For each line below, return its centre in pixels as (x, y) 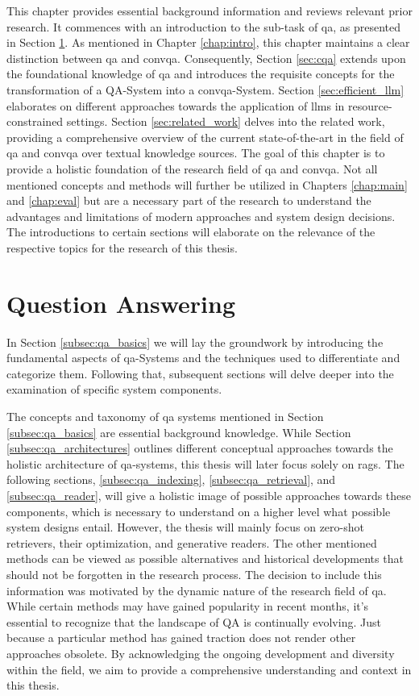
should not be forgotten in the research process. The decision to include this (194, 574)
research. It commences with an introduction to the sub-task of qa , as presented (204, 26)
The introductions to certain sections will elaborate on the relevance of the (191, 232)
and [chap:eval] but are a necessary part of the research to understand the (189, 200)
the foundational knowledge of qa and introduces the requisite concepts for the (201, 74)
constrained (35, 121)
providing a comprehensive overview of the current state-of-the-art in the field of (205, 137)
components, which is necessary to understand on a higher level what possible (199, 511)
